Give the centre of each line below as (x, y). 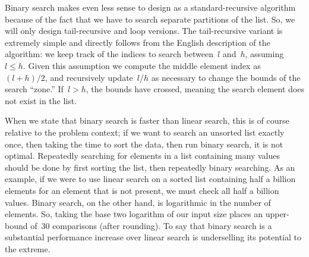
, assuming (264, 54)
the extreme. (28, 248)
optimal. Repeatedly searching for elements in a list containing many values (142, 156)
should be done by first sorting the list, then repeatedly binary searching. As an (150, 167)
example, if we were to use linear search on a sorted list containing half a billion (150, 179)
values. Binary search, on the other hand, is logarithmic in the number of (138, 202)
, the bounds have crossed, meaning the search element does (195, 89)
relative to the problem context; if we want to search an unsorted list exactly (145, 132)
